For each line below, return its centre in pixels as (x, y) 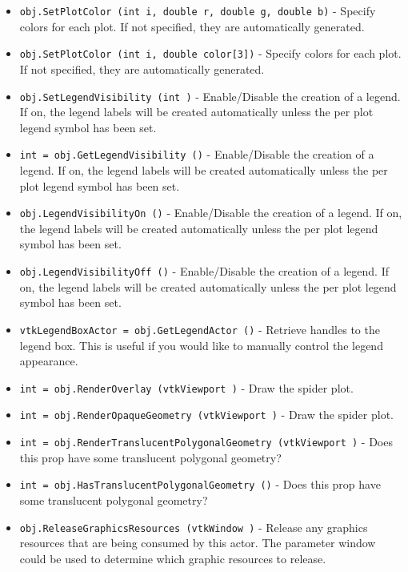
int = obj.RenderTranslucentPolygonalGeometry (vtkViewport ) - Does (206, 442)
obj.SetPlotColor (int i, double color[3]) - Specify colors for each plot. (210, 53)
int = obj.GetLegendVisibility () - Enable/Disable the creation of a (197, 154)
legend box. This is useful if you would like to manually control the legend (201, 345)
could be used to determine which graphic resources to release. (173, 558)
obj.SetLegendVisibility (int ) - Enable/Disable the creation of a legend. (210, 96)
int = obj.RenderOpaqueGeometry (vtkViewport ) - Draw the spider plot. (206, 415)
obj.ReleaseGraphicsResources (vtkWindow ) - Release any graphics (194, 527)
